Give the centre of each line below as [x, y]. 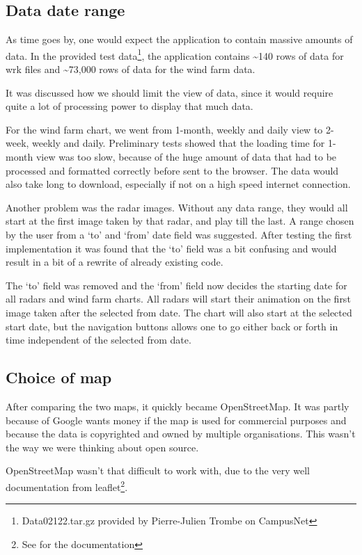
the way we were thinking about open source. [102, 447]
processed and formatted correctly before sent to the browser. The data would [172, 170]
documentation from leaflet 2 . [67, 485]
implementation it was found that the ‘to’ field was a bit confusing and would [171, 248]
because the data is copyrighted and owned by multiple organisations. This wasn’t [181, 434]
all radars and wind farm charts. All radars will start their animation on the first [178, 299]
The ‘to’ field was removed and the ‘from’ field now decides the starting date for [176, 285]
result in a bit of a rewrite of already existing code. [115, 262]
